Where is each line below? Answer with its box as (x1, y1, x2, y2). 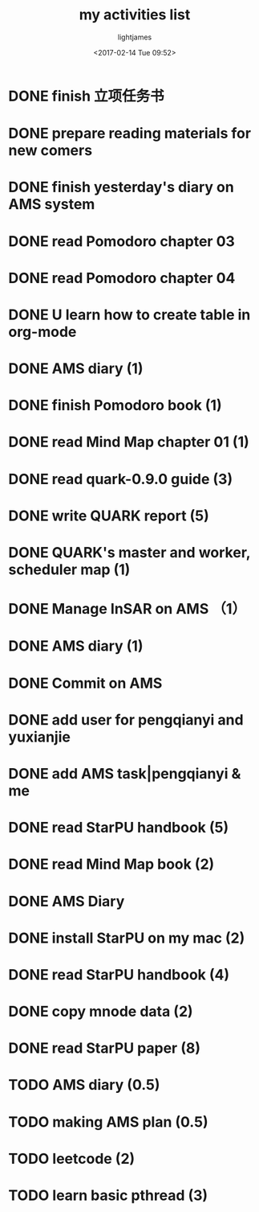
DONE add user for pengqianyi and (8, 710, 244, 729)
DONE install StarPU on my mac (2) (8, 929, 245, 947)
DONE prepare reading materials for (8, 125, 251, 142)
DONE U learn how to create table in (8, 306, 251, 323)
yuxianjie (8, 728, 71, 746)
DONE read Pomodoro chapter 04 (8, 269, 236, 287)
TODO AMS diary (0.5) (8, 1076, 160, 1095)
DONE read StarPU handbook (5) (8, 819, 229, 837)
